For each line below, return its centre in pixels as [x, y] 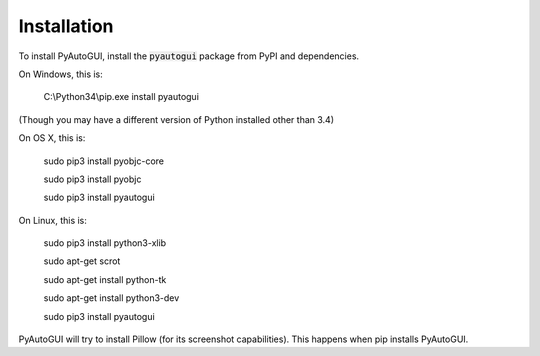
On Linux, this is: [52, 220]
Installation [66, 26]
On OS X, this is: [52, 138]
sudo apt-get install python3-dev [111, 298]
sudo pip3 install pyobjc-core [104, 161]
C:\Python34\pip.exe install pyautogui [121, 97]
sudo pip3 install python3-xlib [105, 243]
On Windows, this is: [61, 74]
